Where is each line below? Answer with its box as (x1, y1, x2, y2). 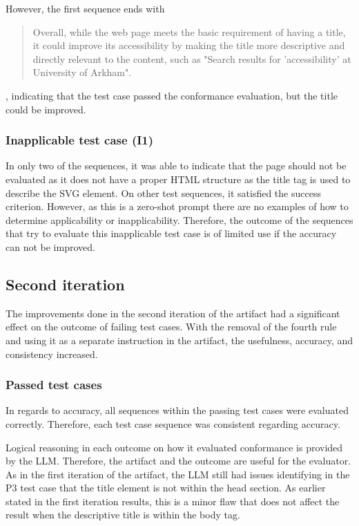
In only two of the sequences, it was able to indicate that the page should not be (6, 158, 347, 173)
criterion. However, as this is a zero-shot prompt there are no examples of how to (6, 199, 349, 214)
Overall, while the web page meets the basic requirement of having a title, (32, 24, 346, 39)
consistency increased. (6, 346, 98, 361)
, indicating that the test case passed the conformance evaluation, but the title (6, 88, 338, 102)
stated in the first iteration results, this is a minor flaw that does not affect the (6, 494, 340, 508)
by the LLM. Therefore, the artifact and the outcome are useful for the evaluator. (6, 453, 351, 468)
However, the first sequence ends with (6, 1, 165, 15)
